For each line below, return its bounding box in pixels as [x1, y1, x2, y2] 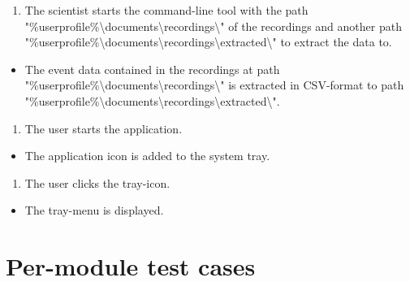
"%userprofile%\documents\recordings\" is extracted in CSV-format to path [24, 76, 404, 93]
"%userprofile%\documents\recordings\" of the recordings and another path [24, 17, 402, 34]
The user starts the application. [24, 119, 183, 137]
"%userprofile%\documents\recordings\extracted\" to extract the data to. [24, 33, 392, 50]
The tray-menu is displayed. [24, 202, 164, 219]
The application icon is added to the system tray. [24, 147, 270, 164]
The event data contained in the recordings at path [24, 60, 280, 77]
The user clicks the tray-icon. [24, 174, 170, 191]
